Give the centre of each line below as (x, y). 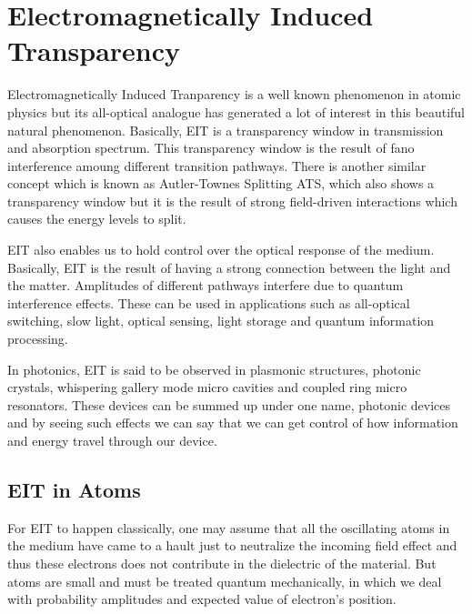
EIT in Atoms (74, 489)
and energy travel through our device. (112, 440)
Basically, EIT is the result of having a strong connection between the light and (229, 267)
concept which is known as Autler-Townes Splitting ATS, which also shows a (221, 183)
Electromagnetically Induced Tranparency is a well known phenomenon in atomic (234, 94)
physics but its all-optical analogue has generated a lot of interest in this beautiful (236, 111)
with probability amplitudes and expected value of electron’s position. (202, 599)
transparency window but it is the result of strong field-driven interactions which (232, 201)
